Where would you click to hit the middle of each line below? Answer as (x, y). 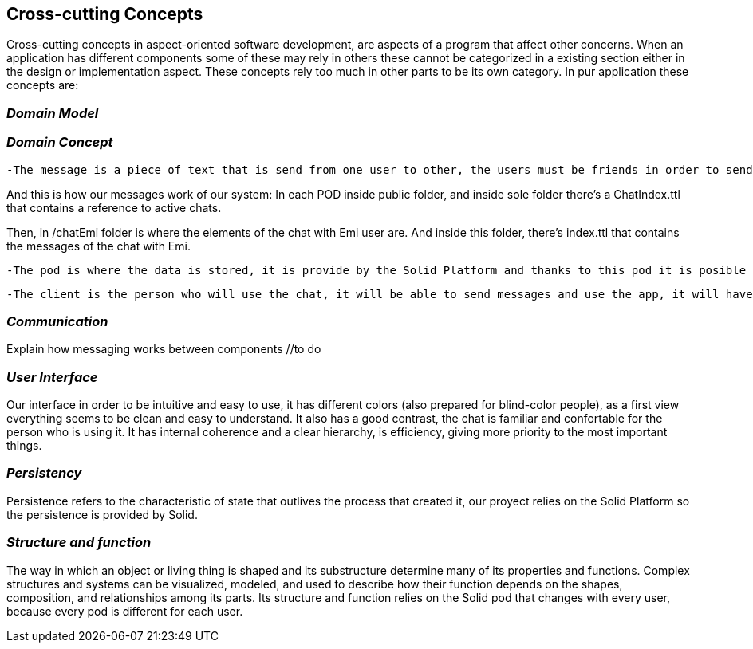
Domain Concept (60, 142)
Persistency (44, 473)
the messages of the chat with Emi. (99, 246)
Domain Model (53, 113)
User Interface (52, 377)
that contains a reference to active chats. (114, 207)
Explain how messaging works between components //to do (164, 349)
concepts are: (43, 85)
